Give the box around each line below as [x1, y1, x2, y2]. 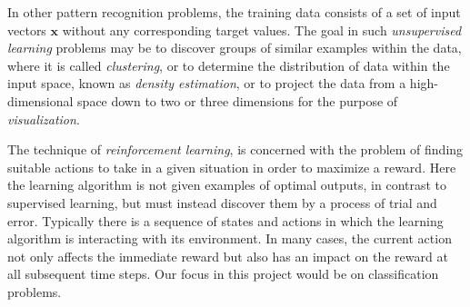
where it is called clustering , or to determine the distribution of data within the [7, 55, 450, 74]
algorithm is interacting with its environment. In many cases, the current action [7, 229, 452, 248]
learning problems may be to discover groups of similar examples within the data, [7, 38, 462, 57]
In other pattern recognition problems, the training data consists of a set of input [7, 3, 461, 21]
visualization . [7, 109, 80, 128]
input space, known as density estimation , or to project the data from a [7, 74, 406, 93]
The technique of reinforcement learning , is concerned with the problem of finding [7, 140, 464, 159]
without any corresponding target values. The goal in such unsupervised [62, 20, 462, 39]
